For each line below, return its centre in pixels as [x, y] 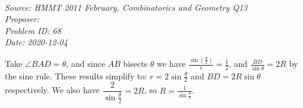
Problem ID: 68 [33, 30]
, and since [86, 64]
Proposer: [22, 19]
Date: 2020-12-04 [36, 42]
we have [171, 64]
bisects [135, 64]
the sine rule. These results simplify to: [76, 75]
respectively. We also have [52, 90]
